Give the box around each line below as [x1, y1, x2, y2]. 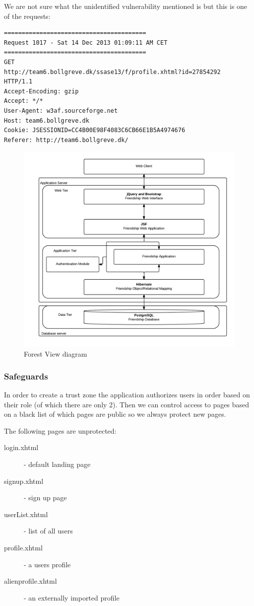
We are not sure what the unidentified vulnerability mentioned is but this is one [4, 1, 248, 11]
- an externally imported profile [24, 592, 120, 603]
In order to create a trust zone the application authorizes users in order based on [4, 389, 250, 400]
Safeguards [4, 370, 48, 382]
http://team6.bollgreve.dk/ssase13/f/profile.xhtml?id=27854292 [4, 68, 221, 76]
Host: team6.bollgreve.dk [4, 117, 89, 124]
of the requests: [4, 10, 51, 21]
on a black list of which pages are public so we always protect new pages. [4, 409, 226, 419]
